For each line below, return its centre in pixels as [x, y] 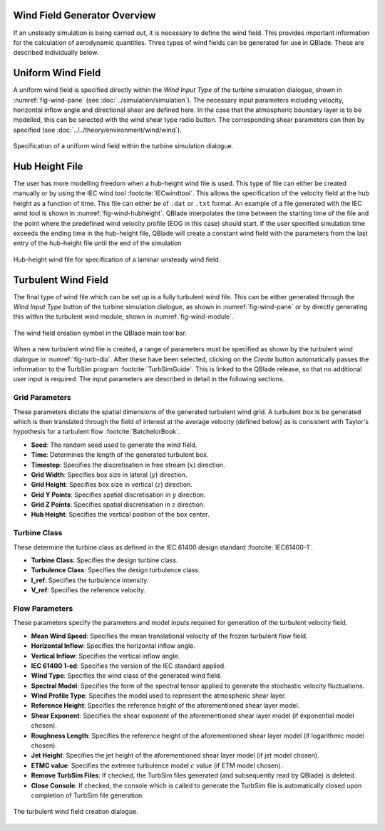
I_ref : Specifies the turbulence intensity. [90, 580]
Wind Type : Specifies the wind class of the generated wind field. [127, 676]
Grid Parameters [42, 398]
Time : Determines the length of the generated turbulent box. [120, 455]
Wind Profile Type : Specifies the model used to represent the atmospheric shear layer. [159, 696]
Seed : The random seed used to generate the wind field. [114, 445]
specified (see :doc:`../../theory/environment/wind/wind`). [97, 130]
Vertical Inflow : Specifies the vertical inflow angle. [106, 656]
